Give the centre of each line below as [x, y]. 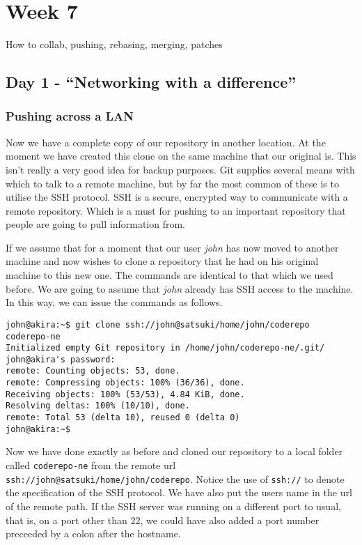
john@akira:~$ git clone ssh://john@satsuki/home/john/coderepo [158, 324]
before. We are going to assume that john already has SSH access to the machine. [180, 288]
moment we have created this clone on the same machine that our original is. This [181, 156]
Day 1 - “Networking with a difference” [151, 82]
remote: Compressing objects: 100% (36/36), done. [125, 383]
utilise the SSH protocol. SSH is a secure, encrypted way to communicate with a [177, 197]
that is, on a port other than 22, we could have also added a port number [163, 520]
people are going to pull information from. [95, 224]
